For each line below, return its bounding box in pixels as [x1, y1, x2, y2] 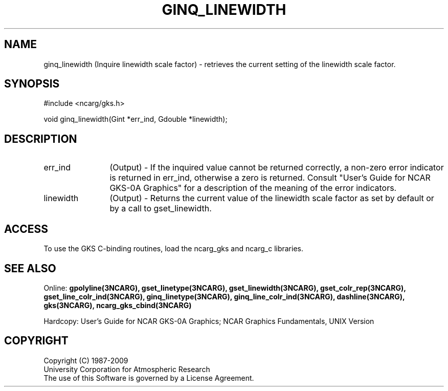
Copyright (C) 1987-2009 [43, 356, 128, 365]
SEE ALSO [4, 262, 56, 275]
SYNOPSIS [4, 77, 60, 91]
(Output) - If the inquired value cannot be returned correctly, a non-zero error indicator [109, 162, 444, 173]
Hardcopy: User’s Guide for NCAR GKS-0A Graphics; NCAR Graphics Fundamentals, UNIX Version [43, 316, 374, 325]
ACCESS [4, 222, 49, 235]
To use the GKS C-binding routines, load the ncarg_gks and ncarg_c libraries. [43, 244, 304, 253]
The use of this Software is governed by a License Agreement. [43, 373, 254, 382]
